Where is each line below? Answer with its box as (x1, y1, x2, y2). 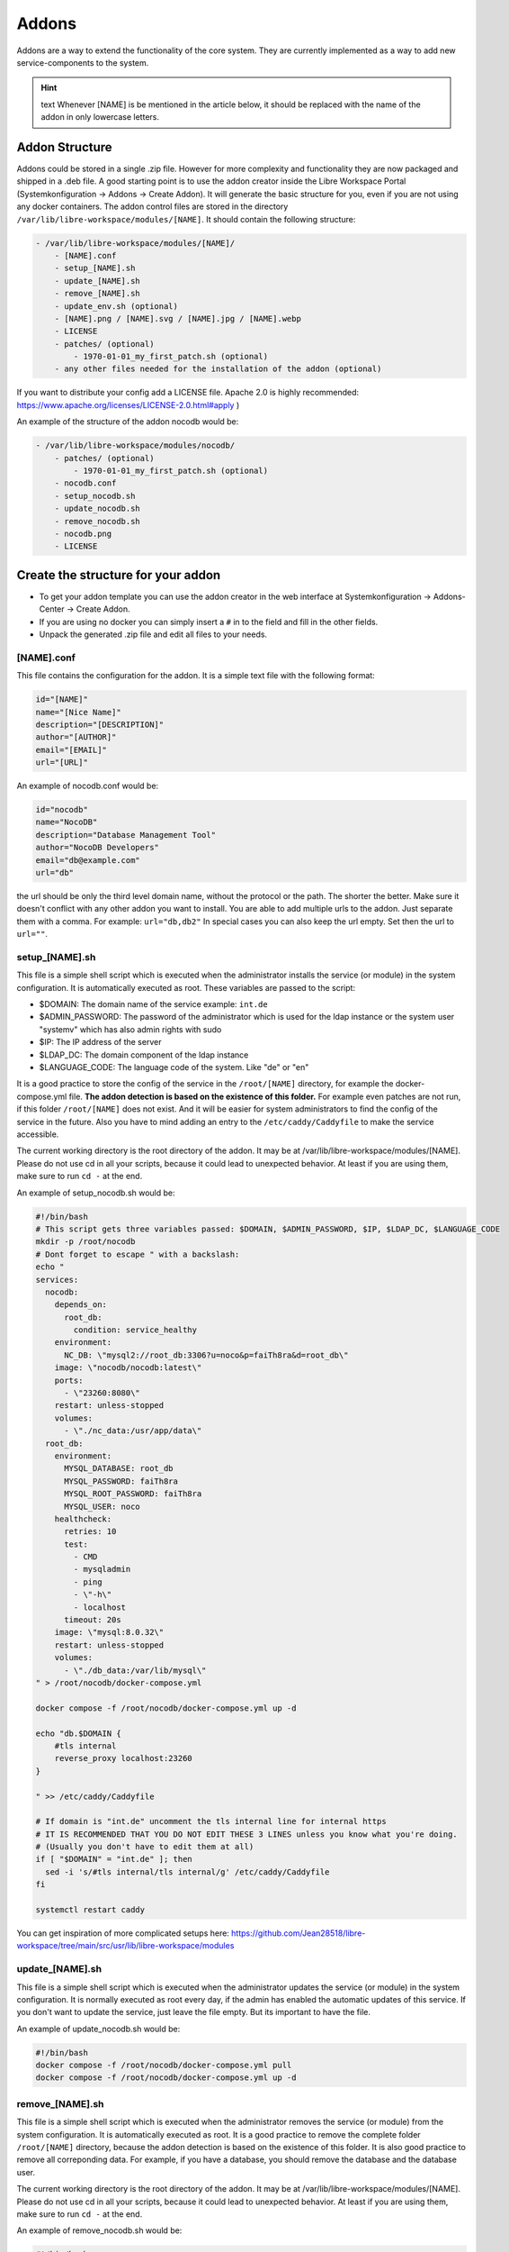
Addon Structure (16, 140, 112, 155)
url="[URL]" (35, 758, 89, 767)
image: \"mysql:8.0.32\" (54, 1627, 165, 1638)
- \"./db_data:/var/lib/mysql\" (64, 1665, 207, 1675)
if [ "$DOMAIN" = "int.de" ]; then (35, 1854, 192, 1865)
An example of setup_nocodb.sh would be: (16, 1187, 175, 1198)
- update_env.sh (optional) (54, 301, 179, 311)
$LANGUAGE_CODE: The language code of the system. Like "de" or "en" (39, 1062, 309, 1073)
